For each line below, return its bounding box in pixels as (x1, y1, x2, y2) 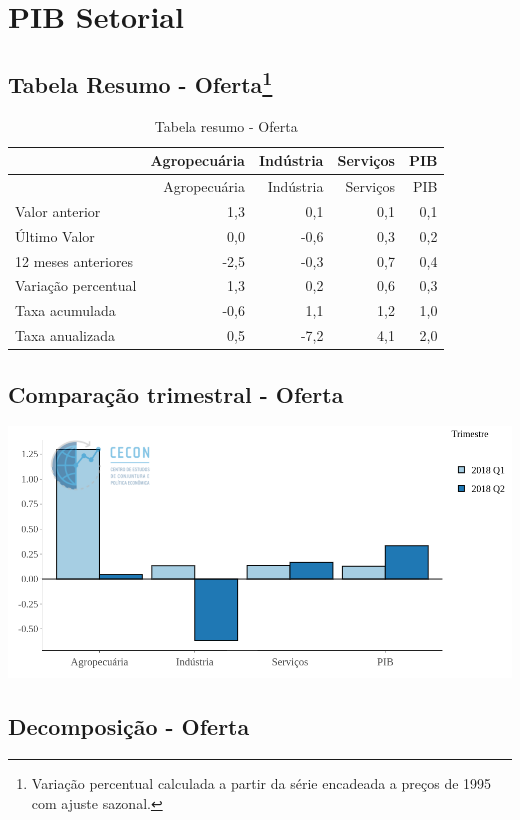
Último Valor (15, 225, 95, 246)
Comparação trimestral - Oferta (8, 378, 344, 409)
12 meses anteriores (15, 250, 134, 271)
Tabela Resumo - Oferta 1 (8, 64, 273, 99)
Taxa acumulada (15, 300, 116, 321)
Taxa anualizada (15, 325, 115, 346)
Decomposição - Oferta (8, 711, 250, 742)
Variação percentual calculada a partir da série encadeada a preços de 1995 (31, 773, 492, 794)
